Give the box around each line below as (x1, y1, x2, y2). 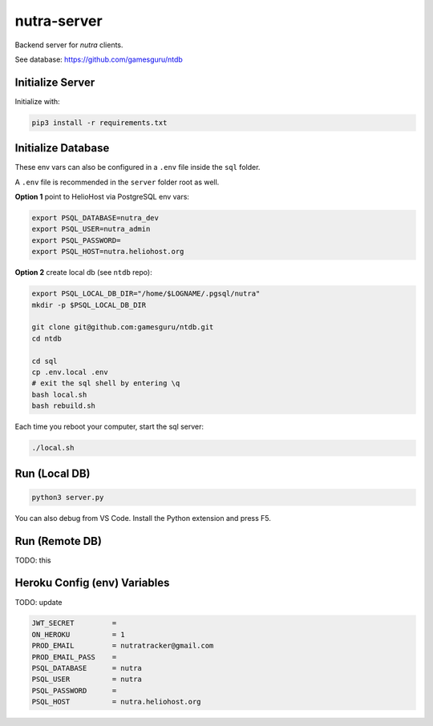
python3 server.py (31, 493, 104, 502)
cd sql (31, 357, 58, 365)
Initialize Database (14, 141, 110, 155)
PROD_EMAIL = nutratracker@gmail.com (31, 641, 214, 651)
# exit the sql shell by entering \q (31, 379, 180, 388)
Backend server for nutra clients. (14, 40, 123, 50)
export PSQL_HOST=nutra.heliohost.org (31, 247, 184, 256)
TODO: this (14, 555, 51, 565)
